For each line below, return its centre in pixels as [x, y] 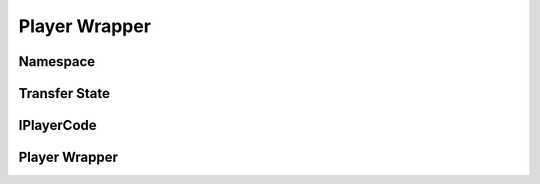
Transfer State [64, 93]
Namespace [57, 61]
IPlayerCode [57, 125]
